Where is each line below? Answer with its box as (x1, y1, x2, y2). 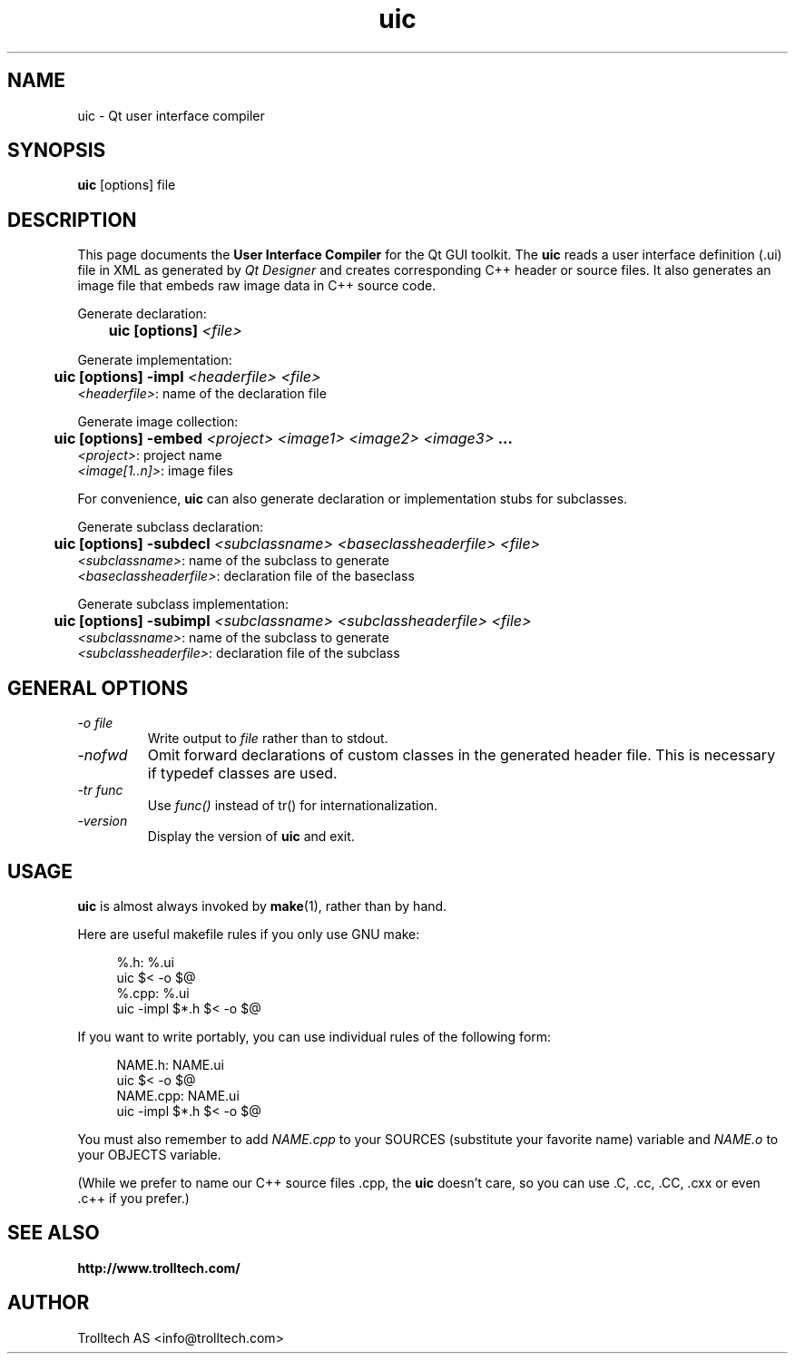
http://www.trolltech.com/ (77, 1259, 240, 1276)
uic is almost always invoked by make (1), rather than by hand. (77, 897, 447, 914)
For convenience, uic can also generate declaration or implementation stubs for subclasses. (77, 491, 628, 507)
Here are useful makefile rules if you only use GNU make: (77, 925, 420, 942)
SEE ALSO (7, 1221, 100, 1245)
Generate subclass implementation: (77, 596, 289, 612)
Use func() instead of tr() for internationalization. (147, 798, 438, 814)
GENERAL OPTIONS (7, 676, 189, 700)
